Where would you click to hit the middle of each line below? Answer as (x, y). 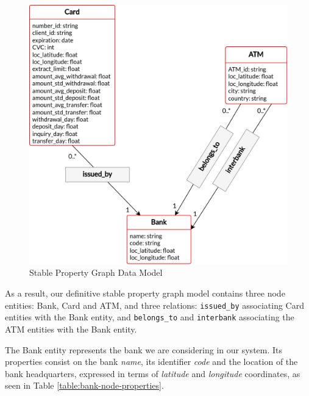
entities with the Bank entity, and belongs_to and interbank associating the (150, 317)
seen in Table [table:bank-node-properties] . (84, 385)
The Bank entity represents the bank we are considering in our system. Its (144, 349)
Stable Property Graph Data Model (96, 272)
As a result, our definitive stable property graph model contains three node (145, 293)
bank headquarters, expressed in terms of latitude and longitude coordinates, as (153, 373)
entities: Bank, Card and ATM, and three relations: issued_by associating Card (154, 305)
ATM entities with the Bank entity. (71, 329)
